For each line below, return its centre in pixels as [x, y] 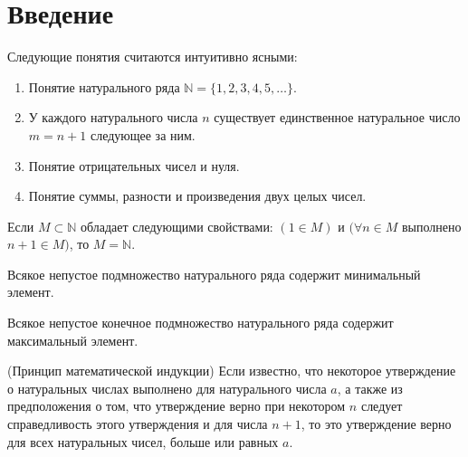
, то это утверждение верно [376, 424]
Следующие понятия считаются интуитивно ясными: [153, 57]
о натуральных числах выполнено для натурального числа [167, 388]
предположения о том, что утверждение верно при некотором [177, 406]
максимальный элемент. [73, 340]
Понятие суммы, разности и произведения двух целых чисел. [197, 196]
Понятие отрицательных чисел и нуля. [134, 165]
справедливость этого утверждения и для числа [138, 424]
